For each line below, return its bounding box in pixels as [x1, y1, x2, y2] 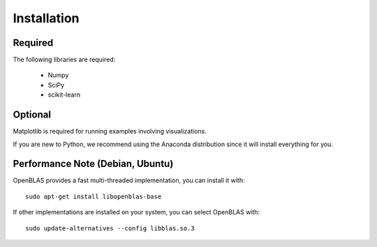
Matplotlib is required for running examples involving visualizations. [13, 127, 207, 136]
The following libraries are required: [13, 56, 116, 64]
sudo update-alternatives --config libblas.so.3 [25, 224, 195, 232]
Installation [13, 10, 80, 26]
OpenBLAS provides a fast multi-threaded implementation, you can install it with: [13, 176, 245, 184]
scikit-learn [47, 90, 80, 99]
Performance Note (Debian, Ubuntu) [13, 158, 174, 170]
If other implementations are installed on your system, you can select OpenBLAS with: [13, 208, 260, 216]
